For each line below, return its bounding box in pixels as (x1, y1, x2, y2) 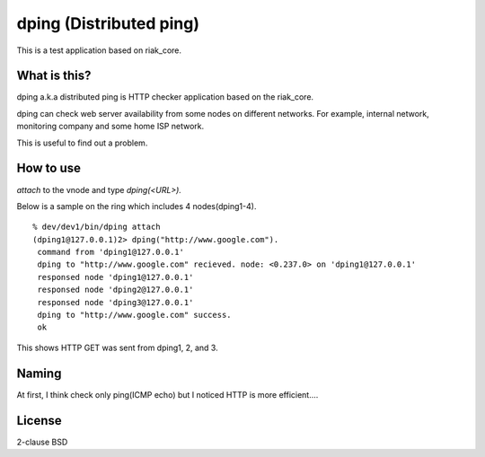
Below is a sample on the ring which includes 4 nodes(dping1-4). (16, 200, 257, 211)
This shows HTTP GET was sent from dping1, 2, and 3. (16, 342, 219, 353)
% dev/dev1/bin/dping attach (32, 222, 161, 233)
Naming (16, 365, 62, 381)
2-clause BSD (16, 436, 68, 447)
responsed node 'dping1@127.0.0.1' (37, 272, 194, 282)
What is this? (16, 68, 92, 83)
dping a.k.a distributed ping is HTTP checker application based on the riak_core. (16, 92, 314, 102)
